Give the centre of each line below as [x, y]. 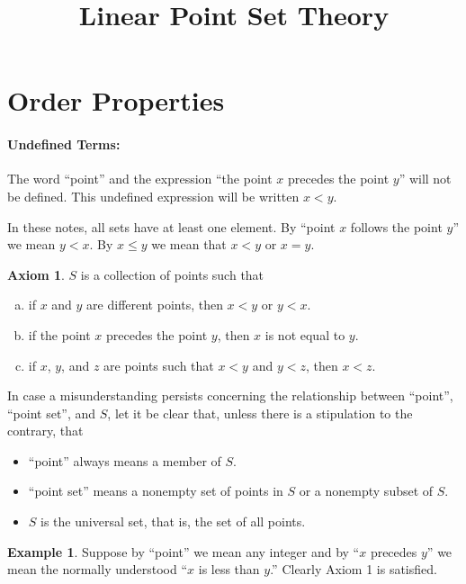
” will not [425, 179]
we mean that [189, 244]
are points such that [159, 365]
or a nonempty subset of [366, 491]
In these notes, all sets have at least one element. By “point [171, 226]
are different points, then [155, 305]
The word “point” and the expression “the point [140, 179]
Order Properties [116, 100]
